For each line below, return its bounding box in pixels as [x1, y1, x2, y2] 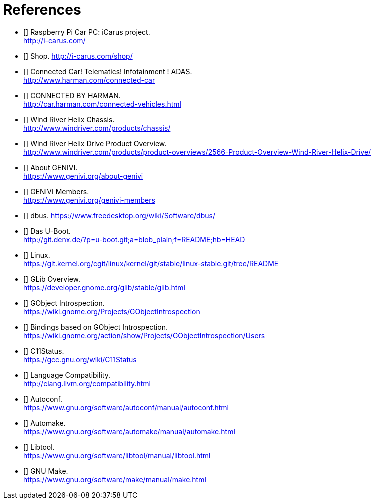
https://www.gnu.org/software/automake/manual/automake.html [23, 427, 235, 436]
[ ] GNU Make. [23, 466, 68, 475]
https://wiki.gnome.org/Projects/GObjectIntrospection [23, 307, 200, 316]
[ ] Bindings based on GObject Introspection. [23, 322, 168, 331]
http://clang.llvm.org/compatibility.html [23, 379, 151, 388]
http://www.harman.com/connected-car [23, 75, 155, 84]
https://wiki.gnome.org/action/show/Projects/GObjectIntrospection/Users [23, 331, 265, 340]
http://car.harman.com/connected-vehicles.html [23, 99, 181, 108]
